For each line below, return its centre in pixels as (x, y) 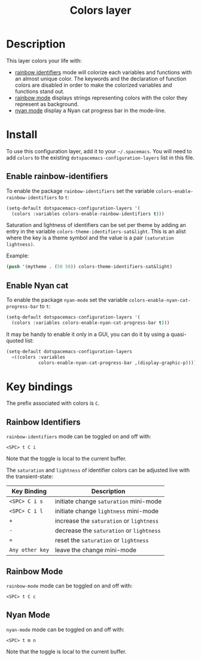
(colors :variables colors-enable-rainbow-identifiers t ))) (88, 214)
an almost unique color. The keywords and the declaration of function (100, 78)
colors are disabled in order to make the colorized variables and (93, 85)
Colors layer (100, 10)
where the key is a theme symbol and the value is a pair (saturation (90, 238)
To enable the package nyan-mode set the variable (67, 300)
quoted (15, 340)
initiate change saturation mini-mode (108, 502)
